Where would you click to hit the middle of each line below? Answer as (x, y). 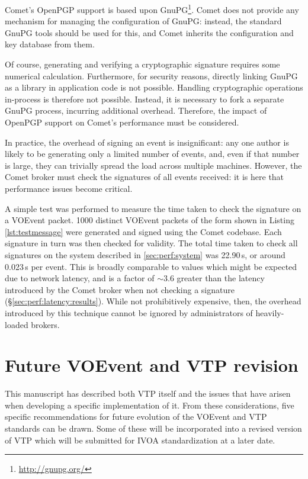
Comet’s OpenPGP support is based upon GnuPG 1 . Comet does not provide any (152, 9)
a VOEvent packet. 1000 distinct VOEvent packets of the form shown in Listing (150, 220)
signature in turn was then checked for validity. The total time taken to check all (151, 243)
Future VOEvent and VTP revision (152, 365)
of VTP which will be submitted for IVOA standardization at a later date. (140, 440)
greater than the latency (221, 278)
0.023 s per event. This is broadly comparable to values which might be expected (151, 266)
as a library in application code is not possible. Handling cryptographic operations (154, 87)
